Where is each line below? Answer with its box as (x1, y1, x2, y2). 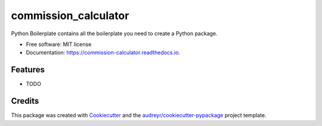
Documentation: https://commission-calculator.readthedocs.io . (26, 49, 181, 56)
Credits (11, 96, 39, 106)
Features (11, 64, 45, 75)
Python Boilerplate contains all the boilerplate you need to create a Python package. (11, 30, 218, 37)
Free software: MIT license (26, 41, 92, 48)
